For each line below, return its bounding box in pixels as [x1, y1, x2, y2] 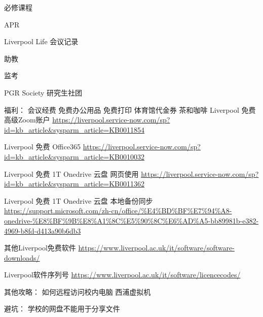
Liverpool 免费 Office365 [4, 141, 81, 152]
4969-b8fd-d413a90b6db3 [4, 225, 81, 236]
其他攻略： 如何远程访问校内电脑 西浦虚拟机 [4, 286, 151, 297]
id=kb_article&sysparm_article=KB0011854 [4, 124, 144, 135]
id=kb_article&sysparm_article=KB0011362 [4, 178, 144, 189]
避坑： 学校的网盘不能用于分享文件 [4, 303, 120, 314]
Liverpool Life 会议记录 [4, 36, 79, 47]
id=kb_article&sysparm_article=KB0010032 [4, 151, 144, 162]
